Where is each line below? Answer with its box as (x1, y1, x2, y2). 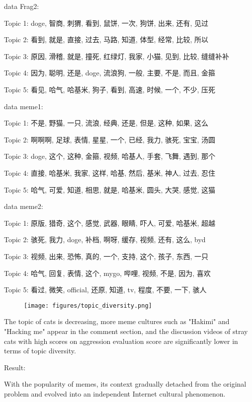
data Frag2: (4, 1, 39, 11)
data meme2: (4, 201, 43, 211)
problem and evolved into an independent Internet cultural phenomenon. (4, 388, 226, 399)
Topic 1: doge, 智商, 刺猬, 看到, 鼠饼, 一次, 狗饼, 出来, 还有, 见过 (4, 17, 209, 28)
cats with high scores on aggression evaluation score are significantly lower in (4, 335, 238, 346)
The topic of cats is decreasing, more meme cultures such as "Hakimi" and (4, 316, 230, 327)
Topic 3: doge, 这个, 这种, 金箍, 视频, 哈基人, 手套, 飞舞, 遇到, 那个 (4, 151, 216, 161)
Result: (4, 362, 26, 372)
